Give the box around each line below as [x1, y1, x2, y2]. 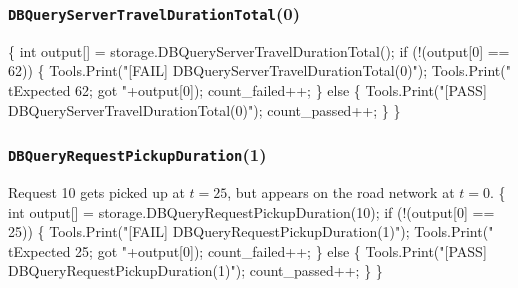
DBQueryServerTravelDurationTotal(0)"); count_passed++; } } [8, 99, 401, 120]
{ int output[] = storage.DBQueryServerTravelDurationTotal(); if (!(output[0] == [8, 40, 510, 61]
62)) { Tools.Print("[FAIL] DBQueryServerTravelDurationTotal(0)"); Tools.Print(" [8, 60, 511, 81]
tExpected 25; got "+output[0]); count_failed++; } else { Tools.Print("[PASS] [8, 240, 487, 261]
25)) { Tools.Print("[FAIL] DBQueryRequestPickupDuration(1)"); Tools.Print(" [8, 221, 494, 242]
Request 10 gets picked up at [8, 181, 185, 202]
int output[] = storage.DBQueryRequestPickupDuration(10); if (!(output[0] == [8, 201, 495, 222]
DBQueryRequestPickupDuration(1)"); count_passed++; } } [8, 260, 383, 281]
